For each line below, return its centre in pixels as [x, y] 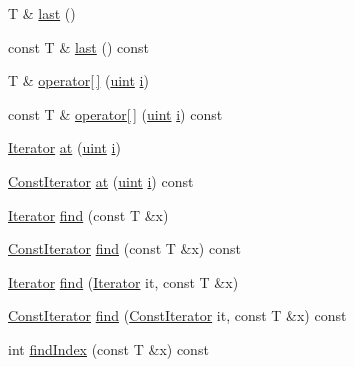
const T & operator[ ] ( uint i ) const [115, 113]
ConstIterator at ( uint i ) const [101, 180]
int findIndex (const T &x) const [108, 348]
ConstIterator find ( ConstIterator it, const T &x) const [177, 315]
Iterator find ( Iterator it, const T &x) [123, 281]
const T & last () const [78, 46]
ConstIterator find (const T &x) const [124, 248]
